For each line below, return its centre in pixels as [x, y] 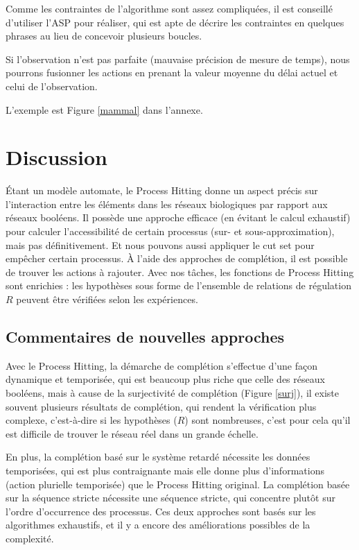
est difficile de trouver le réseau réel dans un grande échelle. [132, 433]
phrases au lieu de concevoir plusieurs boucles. [104, 36]
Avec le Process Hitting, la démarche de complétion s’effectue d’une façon [162, 365]
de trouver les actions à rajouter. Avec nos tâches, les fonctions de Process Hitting [180, 272]
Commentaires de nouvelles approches [145, 337]
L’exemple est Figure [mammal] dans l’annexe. [104, 109]
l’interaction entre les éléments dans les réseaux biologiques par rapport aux [167, 204]
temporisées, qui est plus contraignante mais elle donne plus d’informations [165, 470]
